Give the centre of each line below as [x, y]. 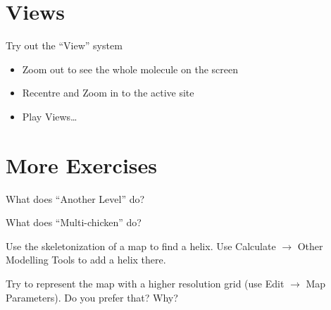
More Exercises [82, 165]
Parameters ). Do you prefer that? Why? [92, 297]
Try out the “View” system [64, 45]
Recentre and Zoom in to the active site [108, 93]
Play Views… [50, 116]
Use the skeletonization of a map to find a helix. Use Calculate [141, 246]
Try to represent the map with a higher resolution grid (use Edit [145, 283]
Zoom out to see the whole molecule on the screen [130, 69]
